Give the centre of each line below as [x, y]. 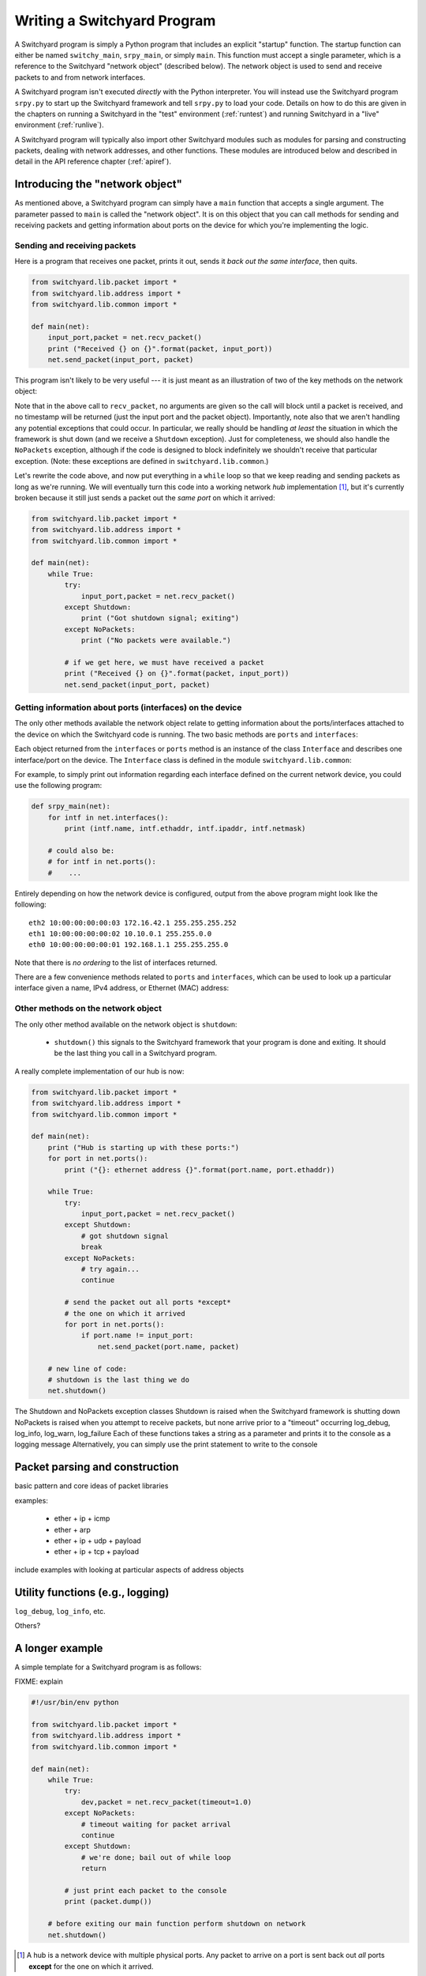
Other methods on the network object [88, 1009]
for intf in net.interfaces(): [108, 817]
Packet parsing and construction [97, 1467]
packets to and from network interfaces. [80, 77]
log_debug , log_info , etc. [60, 1611]
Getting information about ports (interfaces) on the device [128, 707]
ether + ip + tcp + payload [97, 1552]
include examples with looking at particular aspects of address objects [129, 1570]
